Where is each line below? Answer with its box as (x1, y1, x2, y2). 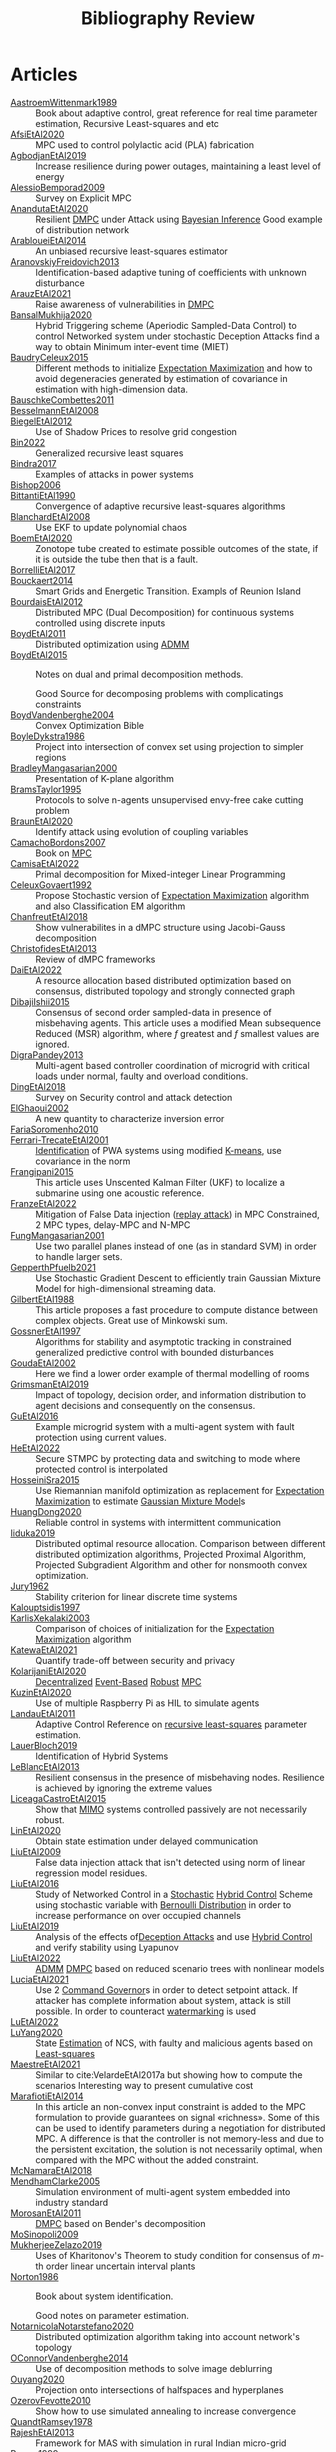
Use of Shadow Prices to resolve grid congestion (35, 425, 238, 437)
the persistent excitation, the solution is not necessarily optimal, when (35, 2143, 323, 2155)
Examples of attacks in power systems (35, 468, 194, 480)
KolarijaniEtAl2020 (10, 1665, 87, 1677)
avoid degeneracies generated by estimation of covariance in (35, 372, 288, 384)
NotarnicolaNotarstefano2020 (10, 2320, 135, 2332)
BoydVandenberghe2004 (10, 708, 115, 721)
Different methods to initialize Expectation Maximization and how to (35, 362, 313, 374)
